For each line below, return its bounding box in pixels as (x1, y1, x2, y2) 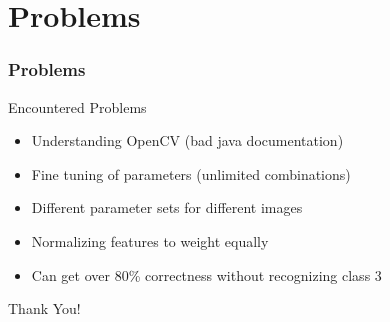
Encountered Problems (8, 96, 147, 117)
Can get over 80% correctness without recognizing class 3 (31, 264, 382, 285)
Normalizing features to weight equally (31, 230, 269, 251)
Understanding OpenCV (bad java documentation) (31, 130, 344, 151)
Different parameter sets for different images (31, 197, 303, 218)
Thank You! (8, 298, 81, 319)
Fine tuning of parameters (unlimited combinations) (31, 163, 351, 184)
